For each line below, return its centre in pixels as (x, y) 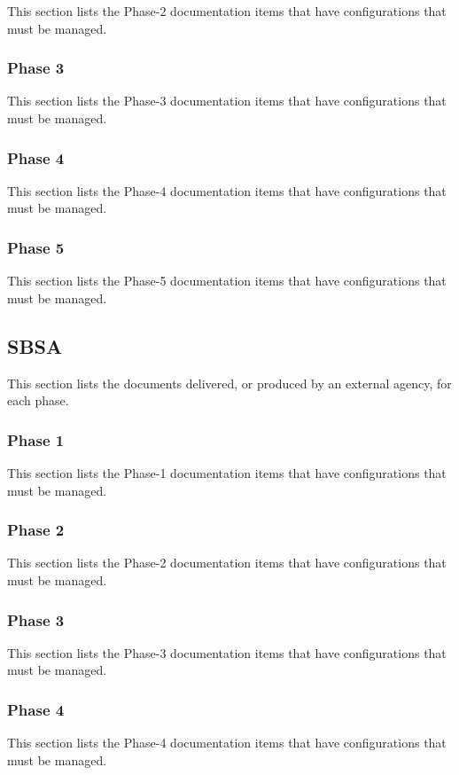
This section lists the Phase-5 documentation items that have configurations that (227, 281)
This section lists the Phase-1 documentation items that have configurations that (227, 473)
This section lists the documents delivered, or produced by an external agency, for (229, 383)
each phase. (38, 400)
